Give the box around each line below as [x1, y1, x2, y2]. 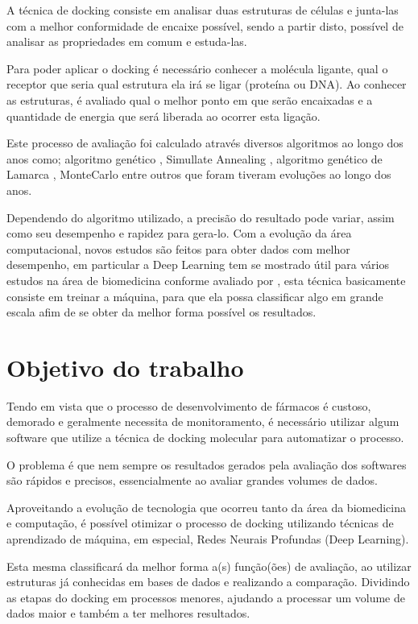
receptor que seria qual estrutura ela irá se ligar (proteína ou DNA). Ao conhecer [6, 76, 407, 93]
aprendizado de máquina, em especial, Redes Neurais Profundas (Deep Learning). [6, 530, 409, 547]
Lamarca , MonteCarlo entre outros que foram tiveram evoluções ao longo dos [6, 166, 391, 183]
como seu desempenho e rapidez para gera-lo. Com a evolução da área [6, 225, 352, 242]
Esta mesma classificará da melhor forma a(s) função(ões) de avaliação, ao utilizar [6, 557, 412, 574]
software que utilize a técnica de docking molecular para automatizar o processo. [6, 429, 404, 445]
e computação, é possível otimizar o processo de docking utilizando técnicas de [6, 514, 394, 531]
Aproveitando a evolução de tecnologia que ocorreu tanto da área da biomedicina [6, 498, 406, 515]
